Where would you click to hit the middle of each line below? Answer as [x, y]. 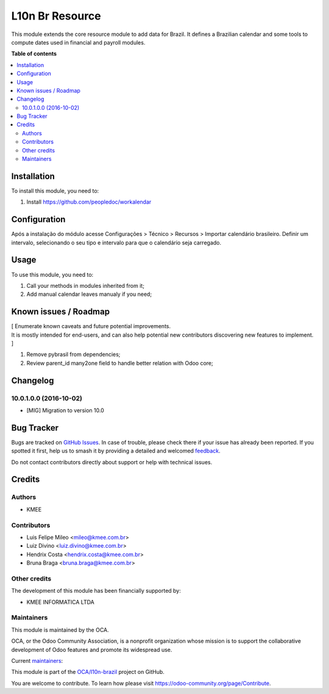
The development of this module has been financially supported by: [96, 591]
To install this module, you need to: [55, 191]
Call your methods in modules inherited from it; [85, 285]
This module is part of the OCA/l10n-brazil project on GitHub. [88, 672]
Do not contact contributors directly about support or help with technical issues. [112, 462]
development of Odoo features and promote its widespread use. [92, 649]
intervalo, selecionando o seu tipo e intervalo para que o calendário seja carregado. [116, 242]
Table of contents [34, 54]
